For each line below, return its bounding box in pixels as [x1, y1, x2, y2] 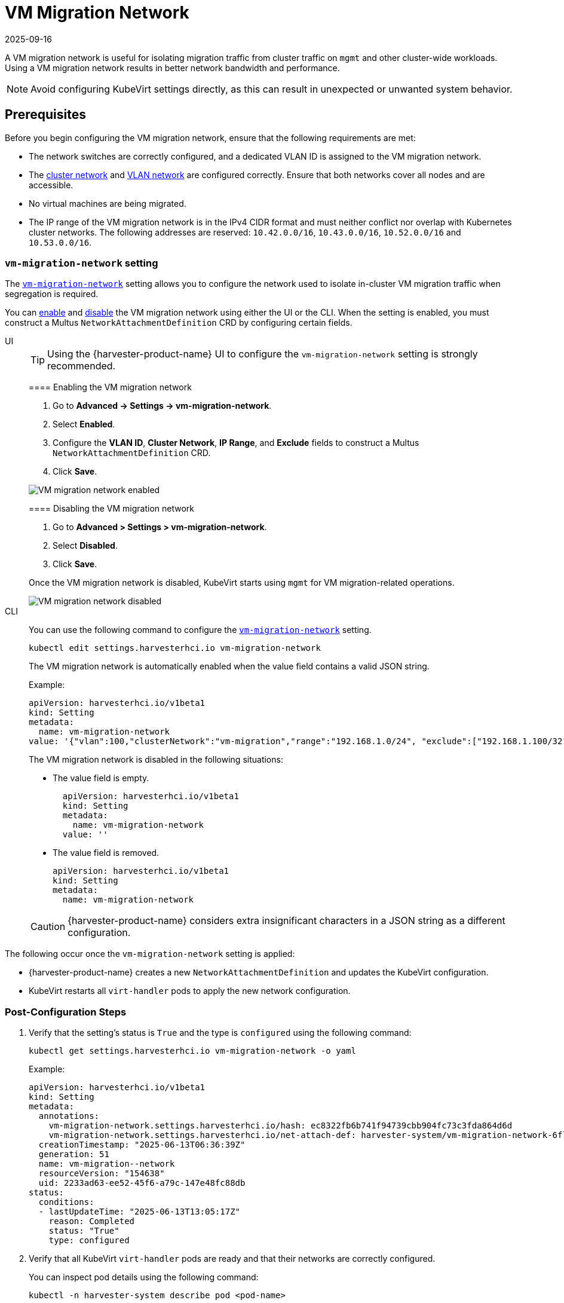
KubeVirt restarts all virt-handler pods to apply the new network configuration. [29, 986, 351, 996]
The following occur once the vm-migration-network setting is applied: [5, 949, 295, 959]
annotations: [38, 1111, 100, 1121]
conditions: [38, 1197, 94, 1207]
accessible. [29, 179, 73, 190]
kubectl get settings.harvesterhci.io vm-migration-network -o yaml [29, 1046, 356, 1056]
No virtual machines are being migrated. [29, 198, 186, 209]
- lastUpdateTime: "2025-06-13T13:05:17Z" [38, 1207, 241, 1217]
